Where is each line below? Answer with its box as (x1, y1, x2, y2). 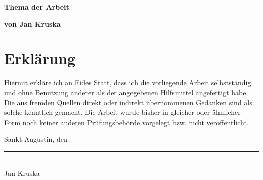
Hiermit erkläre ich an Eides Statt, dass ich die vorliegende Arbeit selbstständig (4, 77, 251, 88)
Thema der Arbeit (4, 2, 69, 12)
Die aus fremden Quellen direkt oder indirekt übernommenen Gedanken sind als (4, 97, 252, 107)
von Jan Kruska (4, 18, 61, 29)
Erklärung (4, 48, 76, 69)
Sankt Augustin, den (4, 134, 68, 144)
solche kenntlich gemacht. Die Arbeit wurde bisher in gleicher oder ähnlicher (4, 107, 241, 117)
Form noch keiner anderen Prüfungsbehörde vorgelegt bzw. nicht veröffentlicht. (4, 116, 249, 127)
